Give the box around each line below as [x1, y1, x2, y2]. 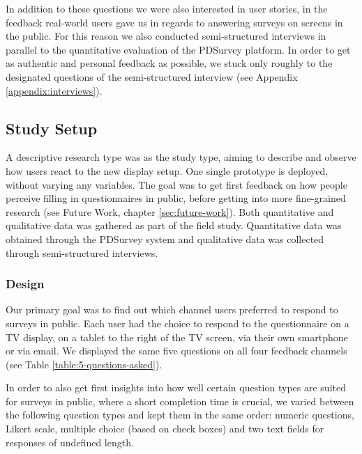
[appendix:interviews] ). [6, 83, 103, 97]
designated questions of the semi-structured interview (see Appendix [6, 69, 298, 84]
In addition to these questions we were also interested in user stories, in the [6, 1, 328, 15]
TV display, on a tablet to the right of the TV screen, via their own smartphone [6, 329, 348, 344]
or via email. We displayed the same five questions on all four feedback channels [6, 343, 347, 358]
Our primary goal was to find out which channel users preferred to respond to [6, 302, 338, 317]
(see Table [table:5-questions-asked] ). [6, 357, 163, 371]
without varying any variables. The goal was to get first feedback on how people [6, 177, 347, 191]
